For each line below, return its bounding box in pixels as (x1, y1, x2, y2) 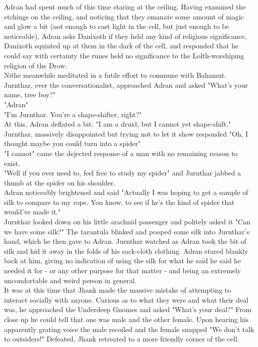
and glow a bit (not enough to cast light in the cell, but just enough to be (4, 21, 230, 31)
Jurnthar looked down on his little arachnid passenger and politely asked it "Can (4, 216, 251, 227)
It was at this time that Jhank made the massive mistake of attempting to (4, 285, 231, 295)
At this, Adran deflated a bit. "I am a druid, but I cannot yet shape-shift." (4, 119, 231, 129)
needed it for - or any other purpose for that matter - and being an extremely (4, 265, 241, 276)
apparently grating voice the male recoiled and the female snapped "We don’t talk (4, 324, 255, 334)
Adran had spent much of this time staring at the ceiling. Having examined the (4, 1, 246, 11)
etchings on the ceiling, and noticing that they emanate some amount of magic (4, 11, 244, 21)
